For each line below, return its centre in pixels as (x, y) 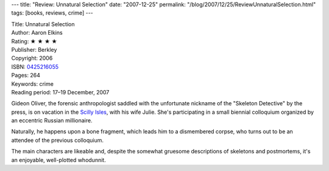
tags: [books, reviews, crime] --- (52, 13)
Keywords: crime (33, 84)
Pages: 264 (26, 75)
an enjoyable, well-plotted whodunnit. (58, 160)
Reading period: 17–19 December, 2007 (60, 92)
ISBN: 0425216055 (35, 66)
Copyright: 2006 (32, 58)
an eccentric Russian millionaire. (52, 120)
